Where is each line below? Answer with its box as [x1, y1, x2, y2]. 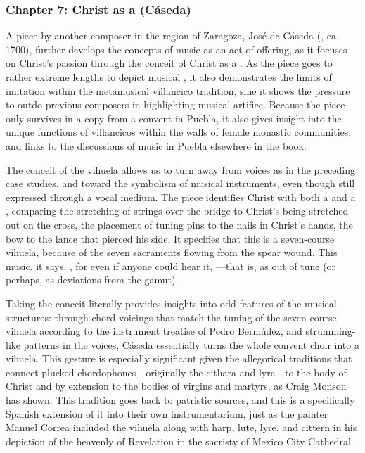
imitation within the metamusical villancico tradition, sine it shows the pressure [6, 83, 350, 98]
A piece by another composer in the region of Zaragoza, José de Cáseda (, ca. [6, 28, 339, 43]
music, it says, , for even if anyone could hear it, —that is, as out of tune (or [6, 258, 336, 273]
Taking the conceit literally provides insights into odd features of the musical [6, 295, 337, 310]
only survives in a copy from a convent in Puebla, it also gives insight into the [6, 110, 342, 125]
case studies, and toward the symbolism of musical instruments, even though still [6, 176, 355, 191]
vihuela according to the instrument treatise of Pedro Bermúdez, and [6, 324, 302, 338]
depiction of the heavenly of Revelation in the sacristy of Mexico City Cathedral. [6, 433, 354, 448]
